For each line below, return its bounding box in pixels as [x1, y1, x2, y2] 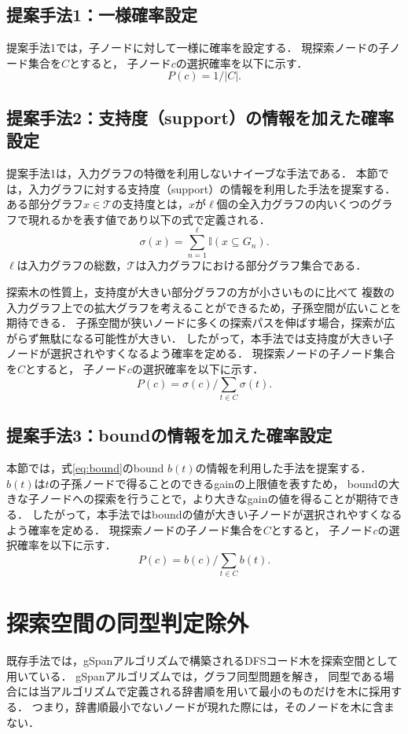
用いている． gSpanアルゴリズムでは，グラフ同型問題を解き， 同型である [6, 667, 384, 684]
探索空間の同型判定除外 [6, 607, 249, 639]
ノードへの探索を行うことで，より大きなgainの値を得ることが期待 [39, 490, 378, 507]
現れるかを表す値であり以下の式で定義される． [28, 211, 270, 227]
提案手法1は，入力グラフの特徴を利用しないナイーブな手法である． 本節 [6, 164, 378, 181]
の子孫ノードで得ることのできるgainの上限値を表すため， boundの [49, 475, 389, 491]
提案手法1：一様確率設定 [6, 2, 198, 27]
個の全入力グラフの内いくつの [216, 196, 371, 212]
